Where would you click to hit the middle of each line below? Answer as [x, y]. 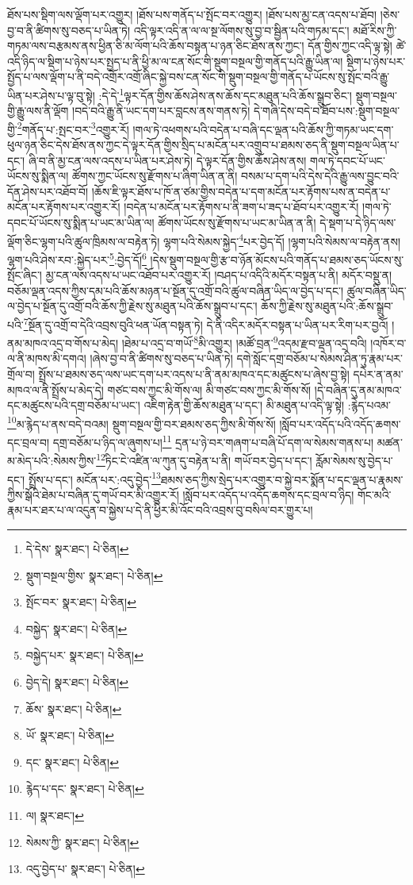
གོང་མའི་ [374, 494]
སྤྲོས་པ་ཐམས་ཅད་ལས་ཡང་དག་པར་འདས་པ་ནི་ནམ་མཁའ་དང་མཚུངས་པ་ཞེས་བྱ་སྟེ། [194, 374]
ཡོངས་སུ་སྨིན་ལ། [38, 176]
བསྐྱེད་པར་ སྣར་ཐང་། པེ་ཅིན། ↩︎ [84, 655]
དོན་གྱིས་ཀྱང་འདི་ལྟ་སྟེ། [350, 46]
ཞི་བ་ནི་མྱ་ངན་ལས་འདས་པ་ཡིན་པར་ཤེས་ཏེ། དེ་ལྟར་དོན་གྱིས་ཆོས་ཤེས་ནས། [167, 160]
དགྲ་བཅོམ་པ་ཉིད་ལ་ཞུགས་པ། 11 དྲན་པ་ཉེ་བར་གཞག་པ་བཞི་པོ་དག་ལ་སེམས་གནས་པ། [213, 441]
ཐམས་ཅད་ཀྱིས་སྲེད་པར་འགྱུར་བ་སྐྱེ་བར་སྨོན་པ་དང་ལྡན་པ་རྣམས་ [282, 479]
